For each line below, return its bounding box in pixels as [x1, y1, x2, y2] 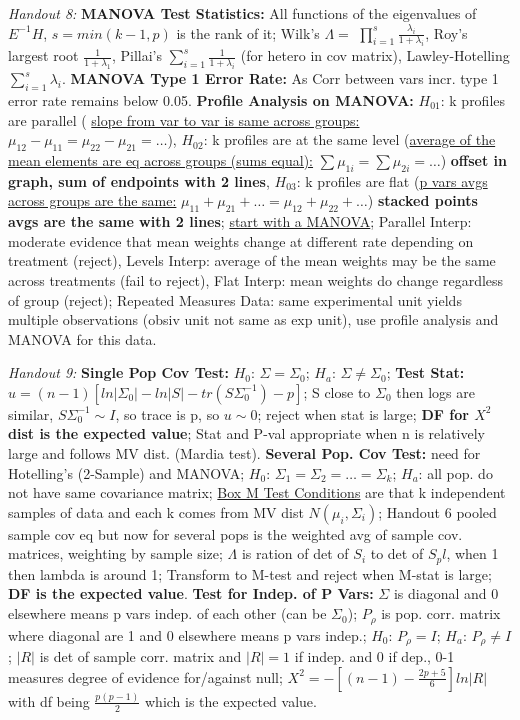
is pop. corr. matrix [381, 603, 501, 624]
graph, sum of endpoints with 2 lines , [8, 170, 270, 191]
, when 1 [446, 543, 499, 564]
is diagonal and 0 [393, 583, 499, 604]
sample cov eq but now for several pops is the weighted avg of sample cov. [8, 523, 463, 544]
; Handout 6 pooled [378, 501, 497, 522]
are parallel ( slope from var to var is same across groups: [8, 109, 360, 130]
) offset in [440, 149, 508, 170]
